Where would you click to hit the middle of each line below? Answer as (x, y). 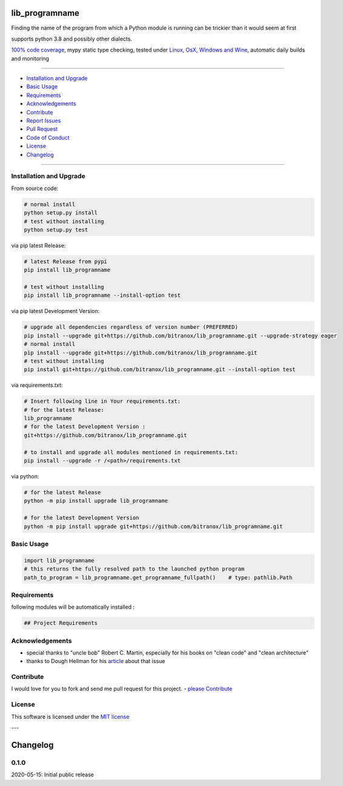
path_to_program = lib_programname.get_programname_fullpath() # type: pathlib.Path (158, 577)
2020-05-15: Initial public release (52, 774)
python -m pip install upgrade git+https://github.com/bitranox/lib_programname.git (153, 526)
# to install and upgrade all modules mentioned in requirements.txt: (131, 452)
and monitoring (30, 58)
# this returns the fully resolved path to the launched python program (134, 569)
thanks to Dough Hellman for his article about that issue (96, 661)
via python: (25, 477)
